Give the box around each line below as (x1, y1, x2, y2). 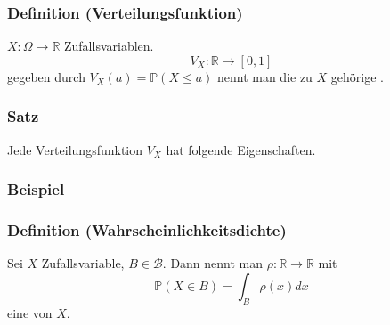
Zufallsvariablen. (63, 37, 154, 55)
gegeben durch (7, 67, 85, 85)
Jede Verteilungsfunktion (7, 140, 143, 158)
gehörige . (330, 67, 384, 85)
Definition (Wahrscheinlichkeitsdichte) (7, 218, 287, 240)
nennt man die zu (216, 67, 313, 85)
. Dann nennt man (162, 254, 264, 272)
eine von (7, 303, 53, 321)
